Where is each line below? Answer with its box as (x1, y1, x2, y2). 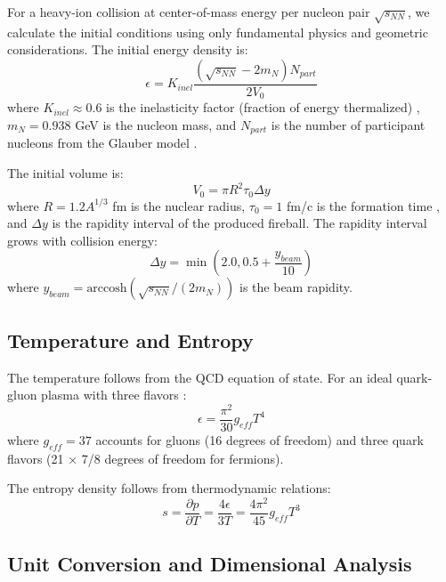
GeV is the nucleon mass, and (75, 116, 237, 134)
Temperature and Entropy (7, 326, 254, 353)
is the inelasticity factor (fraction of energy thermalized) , (106, 98, 420, 117)
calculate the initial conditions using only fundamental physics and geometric (7, 22, 428, 41)
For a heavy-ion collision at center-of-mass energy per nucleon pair (7, 3, 370, 20)
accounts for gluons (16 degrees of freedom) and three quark (95, 430, 424, 449)
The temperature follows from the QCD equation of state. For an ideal (7, 368, 393, 386)
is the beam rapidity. (239, 278, 353, 296)
